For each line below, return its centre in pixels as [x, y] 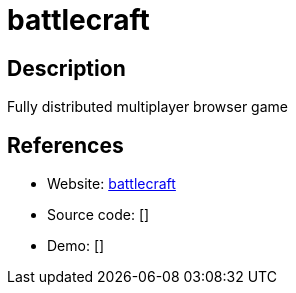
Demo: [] [76, 246]
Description [66, 68]
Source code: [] [98, 215]
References [65, 145]
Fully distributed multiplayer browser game [147, 107]
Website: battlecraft [111, 184]
